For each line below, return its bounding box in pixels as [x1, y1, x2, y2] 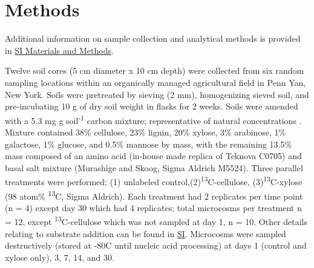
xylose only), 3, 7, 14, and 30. [5, 250, 114, 263]
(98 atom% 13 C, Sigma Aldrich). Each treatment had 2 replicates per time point [5, 188, 303, 202]
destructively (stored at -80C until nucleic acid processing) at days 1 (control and [5, 239, 307, 252]
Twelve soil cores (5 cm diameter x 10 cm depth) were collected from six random [5, 64, 304, 77]
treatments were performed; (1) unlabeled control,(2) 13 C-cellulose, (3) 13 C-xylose [5, 174, 303, 188]
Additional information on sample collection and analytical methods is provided [5, 32, 301, 45]
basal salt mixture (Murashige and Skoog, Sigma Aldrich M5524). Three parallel [5, 161, 303, 174]
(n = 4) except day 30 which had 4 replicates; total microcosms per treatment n [5, 201, 302, 214]
